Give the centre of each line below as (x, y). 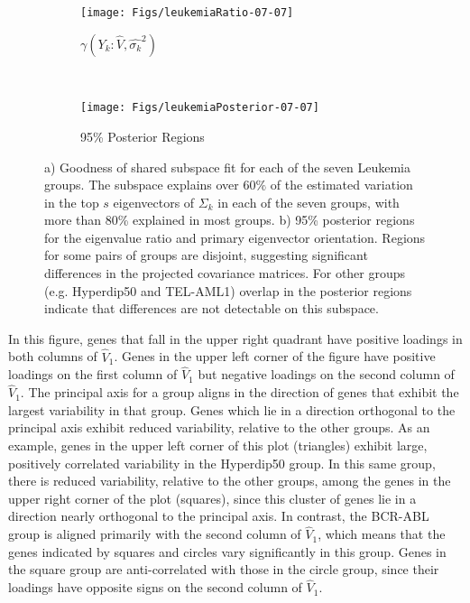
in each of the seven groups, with (309, 202)
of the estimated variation (341, 185)
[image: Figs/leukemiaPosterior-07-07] (200, 108)
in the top (72, 202)
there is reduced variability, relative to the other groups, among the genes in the (230, 481)
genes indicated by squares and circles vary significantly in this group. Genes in (227, 551)
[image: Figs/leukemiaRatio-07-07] (187, 13)
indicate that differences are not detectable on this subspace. (212, 308)
